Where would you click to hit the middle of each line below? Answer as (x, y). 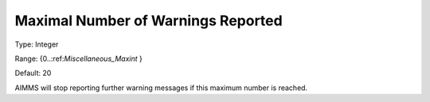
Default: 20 (33, 73)
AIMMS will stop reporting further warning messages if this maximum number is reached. (161, 88)
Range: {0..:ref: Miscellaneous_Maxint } (78, 59)
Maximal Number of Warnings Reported (149, 21)
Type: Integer (37, 44)
